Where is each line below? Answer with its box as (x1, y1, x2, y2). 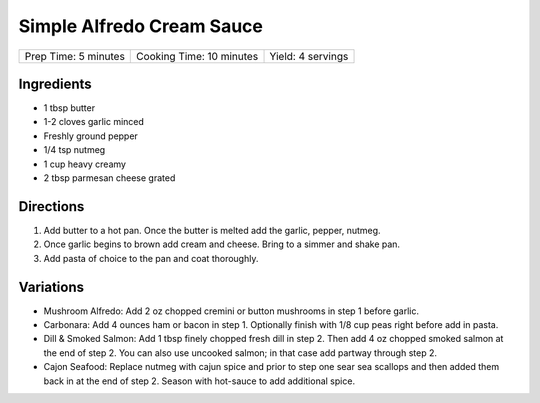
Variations (18, 278, 85, 295)
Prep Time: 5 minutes (24, 49, 125, 63)
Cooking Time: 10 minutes (136, 49, 259, 63)
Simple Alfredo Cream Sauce (18, 15, 264, 37)
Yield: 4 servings (269, 49, 349, 63)
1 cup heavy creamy (43, 158, 127, 170)
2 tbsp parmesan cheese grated (43, 172, 176, 184)
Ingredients (18, 75, 92, 92)
